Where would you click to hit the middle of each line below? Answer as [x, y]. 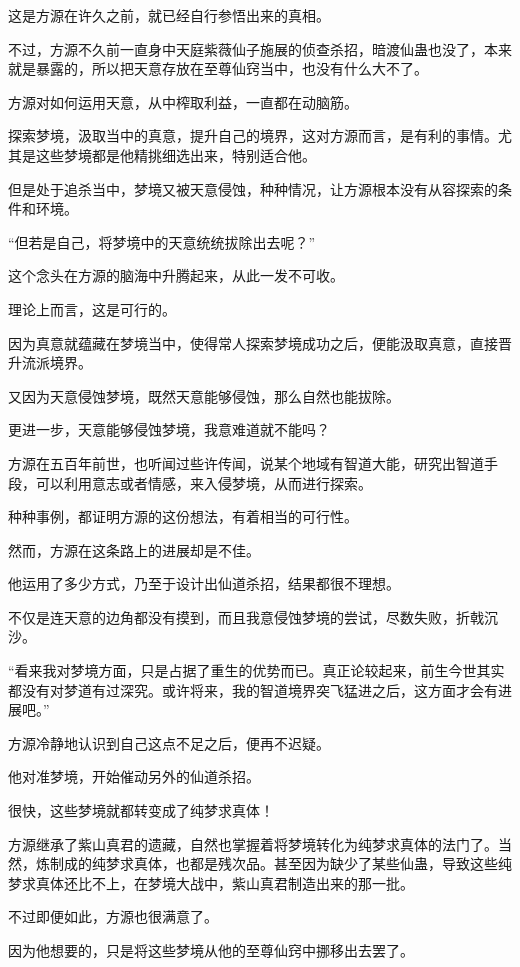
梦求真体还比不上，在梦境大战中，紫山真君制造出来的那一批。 [211, 882]
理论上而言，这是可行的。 [92, 308]
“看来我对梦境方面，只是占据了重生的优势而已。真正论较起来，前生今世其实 [256, 670]
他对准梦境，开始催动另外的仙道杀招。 [134, 776]
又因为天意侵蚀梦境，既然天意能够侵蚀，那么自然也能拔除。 [204, 395]
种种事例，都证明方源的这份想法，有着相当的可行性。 [183, 516]
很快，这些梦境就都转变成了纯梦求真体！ [141, 810]
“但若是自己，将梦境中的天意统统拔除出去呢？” [162, 241]
